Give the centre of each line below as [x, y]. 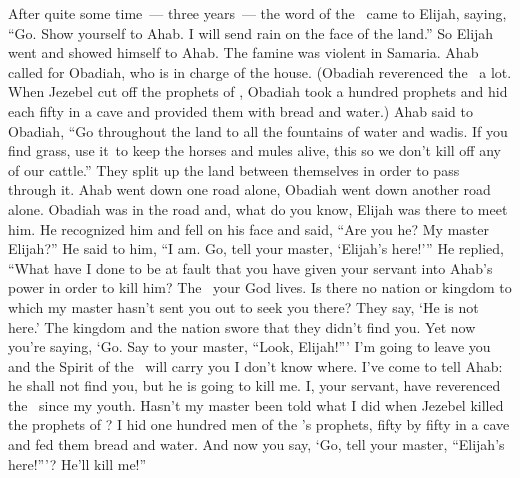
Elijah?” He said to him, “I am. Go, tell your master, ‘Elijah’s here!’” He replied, [256, 248]
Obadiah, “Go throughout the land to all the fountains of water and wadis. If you [258, 130]
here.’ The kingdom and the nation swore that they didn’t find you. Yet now [242, 326]
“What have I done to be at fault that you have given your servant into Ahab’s [250, 267]
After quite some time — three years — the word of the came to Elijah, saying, [257, 13]
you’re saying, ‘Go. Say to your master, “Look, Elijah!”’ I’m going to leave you [249, 346]
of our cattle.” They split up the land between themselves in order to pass [234, 169]
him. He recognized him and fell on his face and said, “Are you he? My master [248, 228]
